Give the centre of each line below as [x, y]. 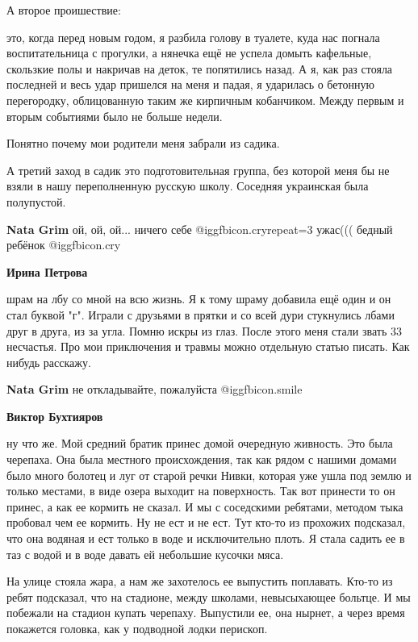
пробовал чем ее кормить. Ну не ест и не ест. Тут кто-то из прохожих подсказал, [206, 522]
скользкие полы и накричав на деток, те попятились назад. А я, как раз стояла [200, 68]
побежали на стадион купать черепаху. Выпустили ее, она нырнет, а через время [206, 613]
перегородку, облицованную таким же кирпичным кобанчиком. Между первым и [205, 100]
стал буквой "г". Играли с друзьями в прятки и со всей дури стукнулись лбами [201, 314]
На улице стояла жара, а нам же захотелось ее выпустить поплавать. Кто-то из [200, 581]
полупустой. [36, 201]
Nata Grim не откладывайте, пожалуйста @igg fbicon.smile [155, 389]
